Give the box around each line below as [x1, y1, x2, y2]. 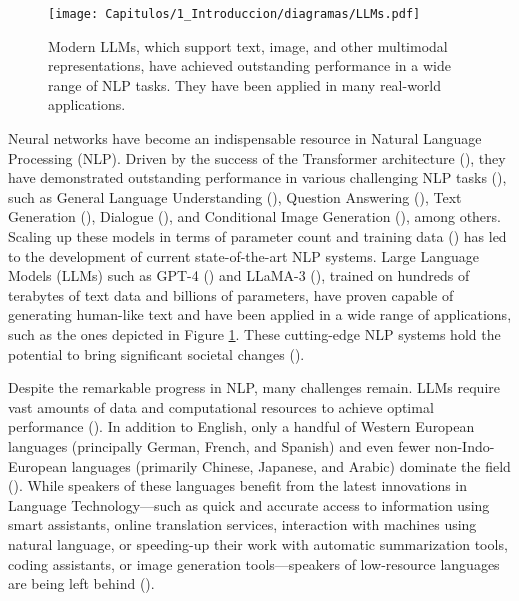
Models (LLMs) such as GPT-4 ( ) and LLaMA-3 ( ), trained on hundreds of [8, 265, 470, 286]
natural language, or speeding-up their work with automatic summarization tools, [8, 533, 508, 554]
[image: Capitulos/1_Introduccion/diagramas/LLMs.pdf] [48, 7, 421, 21]
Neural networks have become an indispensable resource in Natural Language [8, 128, 482, 149]
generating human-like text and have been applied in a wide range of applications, [8, 304, 512, 325]
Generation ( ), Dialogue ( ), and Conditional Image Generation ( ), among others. [8, 206, 501, 227]
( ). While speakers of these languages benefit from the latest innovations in [8, 475, 468, 496]
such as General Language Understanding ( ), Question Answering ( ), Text [8, 186, 462, 207]
